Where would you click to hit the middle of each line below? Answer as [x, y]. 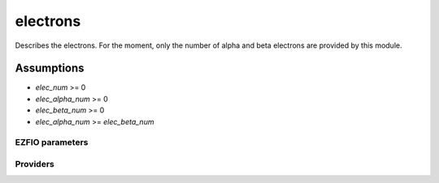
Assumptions [50, 68]
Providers [35, 164]
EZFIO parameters [52, 143]
